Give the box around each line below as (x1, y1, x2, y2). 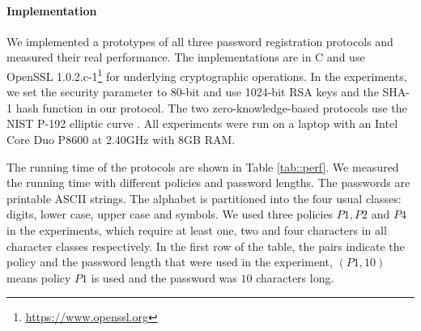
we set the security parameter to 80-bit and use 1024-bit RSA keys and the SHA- (6, 83, 410, 100)
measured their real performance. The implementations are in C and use (6, 49, 365, 66)
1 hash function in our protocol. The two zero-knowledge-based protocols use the (6, 99, 407, 116)
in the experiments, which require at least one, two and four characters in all (6, 221, 387, 238)
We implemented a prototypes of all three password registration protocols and (6, 32, 393, 49)
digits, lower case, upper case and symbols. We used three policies (6, 206, 334, 223)
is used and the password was (91, 269, 237, 286)
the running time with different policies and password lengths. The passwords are (6, 174, 410, 191)
